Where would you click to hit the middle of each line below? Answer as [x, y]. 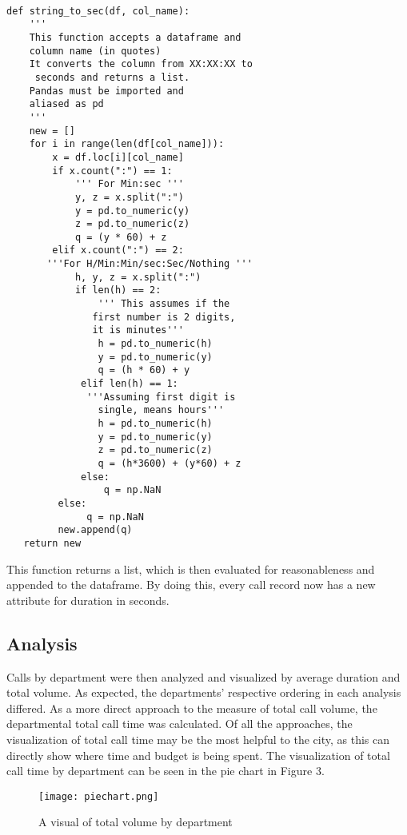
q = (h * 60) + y [144, 370]
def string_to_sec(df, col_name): [98, 11]
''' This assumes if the [164, 304]
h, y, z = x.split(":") [138, 277]
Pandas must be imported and [106, 91]
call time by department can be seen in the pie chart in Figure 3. [166, 771]
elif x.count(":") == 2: [118, 250]
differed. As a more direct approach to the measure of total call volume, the [192, 708]
